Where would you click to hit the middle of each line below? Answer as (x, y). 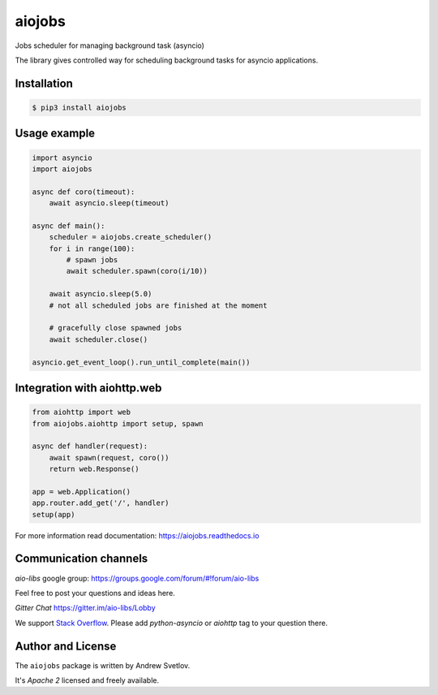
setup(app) (54, 514)
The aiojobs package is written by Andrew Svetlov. (103, 665)
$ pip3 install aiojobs (79, 107)
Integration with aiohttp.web (88, 388)
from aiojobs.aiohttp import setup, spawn (118, 423)
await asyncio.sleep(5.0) (101, 294)
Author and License (66, 646)
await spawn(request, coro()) (109, 458)
